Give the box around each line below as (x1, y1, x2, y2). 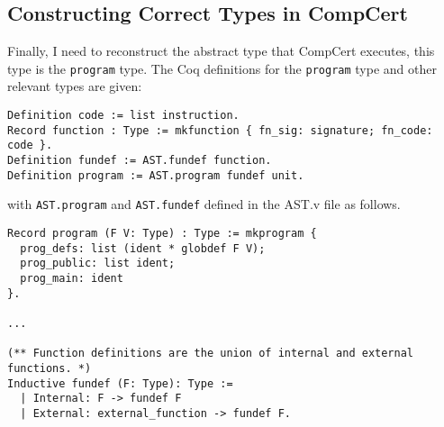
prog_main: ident (20, 271, 123, 285)
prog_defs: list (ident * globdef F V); (20, 241, 266, 255)
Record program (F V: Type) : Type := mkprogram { (7, 226, 317, 240)
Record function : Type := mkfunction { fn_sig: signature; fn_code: (7, 123, 433, 137)
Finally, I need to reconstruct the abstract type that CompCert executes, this (7, 41, 435, 60)
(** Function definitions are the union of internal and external (7, 347, 414, 360)
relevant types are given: (7, 77, 142, 95)
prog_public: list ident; (20, 257, 176, 270)
